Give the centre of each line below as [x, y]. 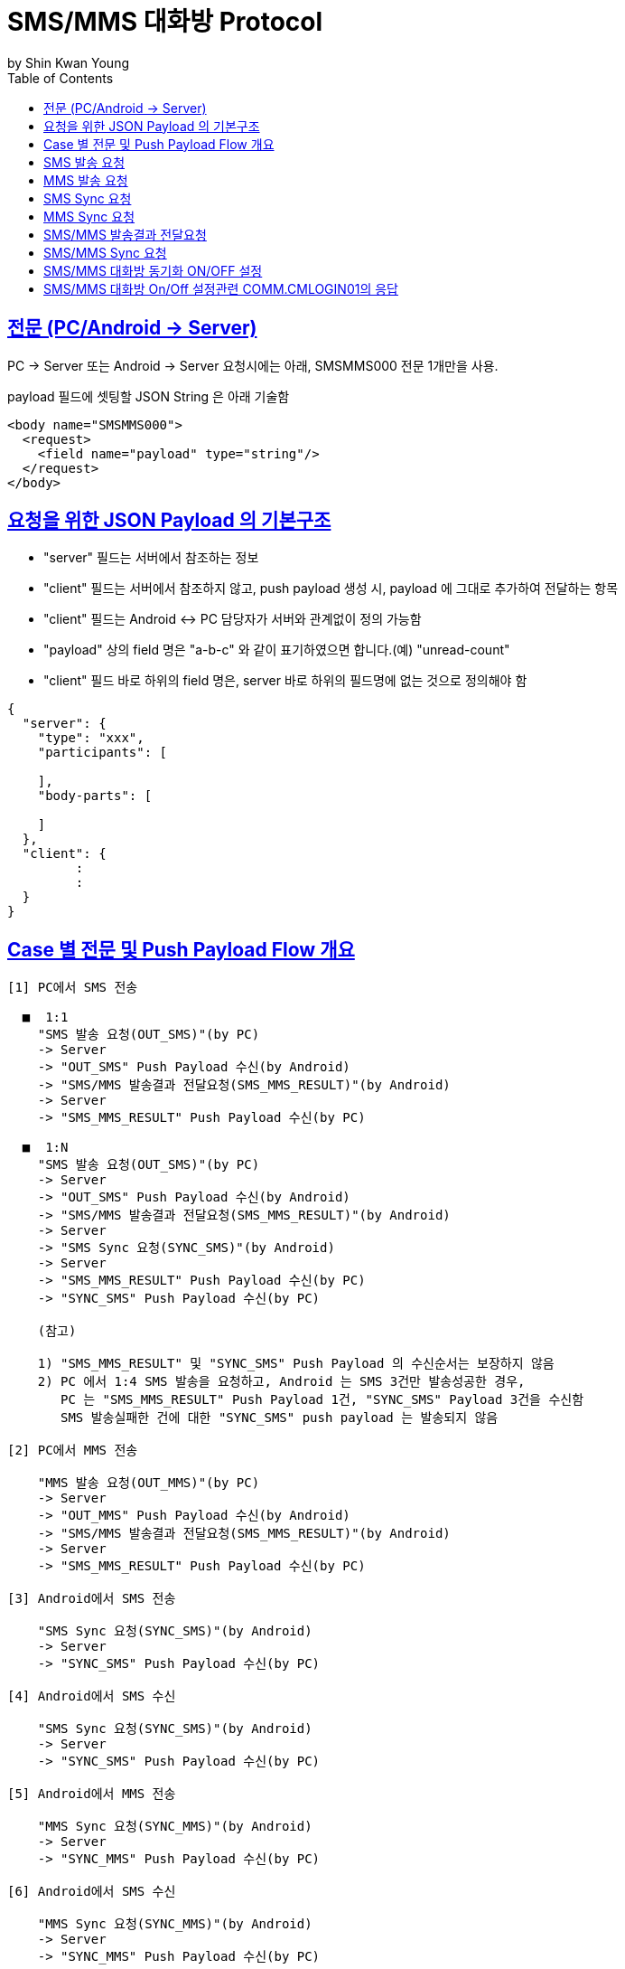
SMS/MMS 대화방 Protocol [165, 22]
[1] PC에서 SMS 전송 [73, 988]
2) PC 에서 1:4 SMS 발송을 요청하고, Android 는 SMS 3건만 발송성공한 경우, [281, 1382]
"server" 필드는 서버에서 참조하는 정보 [151, 558]
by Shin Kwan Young [68, 62]
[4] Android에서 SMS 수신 [92, 1696]
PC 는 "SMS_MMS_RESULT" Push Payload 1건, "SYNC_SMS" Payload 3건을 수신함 [322, 1400]
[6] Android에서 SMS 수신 [92, 1892]
